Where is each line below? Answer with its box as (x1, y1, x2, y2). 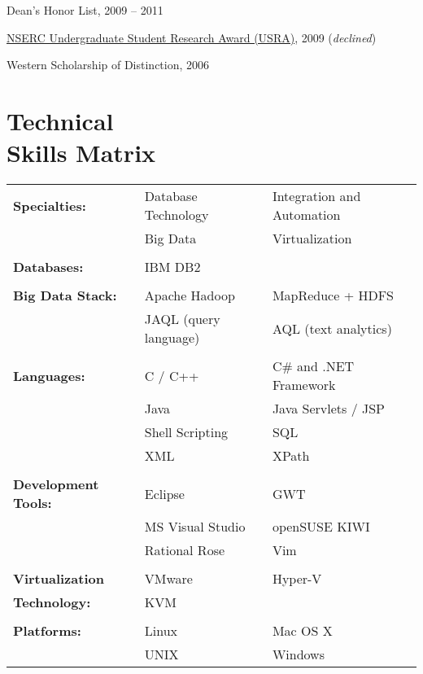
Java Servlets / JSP (272, 399, 386, 418)
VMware (144, 569, 193, 589)
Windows (272, 645, 325, 664)
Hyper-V (272, 569, 322, 589)
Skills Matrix (7, 136, 156, 169)
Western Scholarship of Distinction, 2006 (7, 56, 210, 73)
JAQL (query (144, 309, 220, 329)
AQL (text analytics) (272, 318, 392, 338)
